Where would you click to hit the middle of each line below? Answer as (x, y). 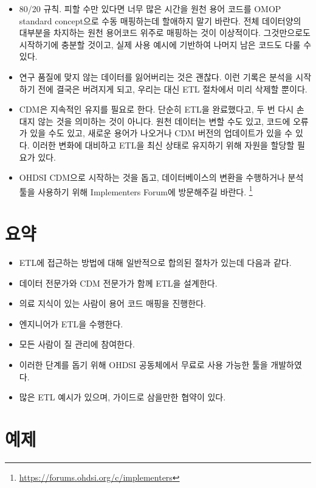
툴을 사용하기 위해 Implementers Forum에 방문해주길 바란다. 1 (136, 190)
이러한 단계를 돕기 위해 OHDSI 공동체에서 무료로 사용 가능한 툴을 (143, 365)
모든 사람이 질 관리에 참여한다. (77, 344)
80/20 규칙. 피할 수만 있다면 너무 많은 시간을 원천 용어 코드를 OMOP (150, 9)
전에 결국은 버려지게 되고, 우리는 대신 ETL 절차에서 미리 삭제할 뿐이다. (173, 89)
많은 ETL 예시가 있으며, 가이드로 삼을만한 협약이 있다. (122, 397)
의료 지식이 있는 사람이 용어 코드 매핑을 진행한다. (112, 303)
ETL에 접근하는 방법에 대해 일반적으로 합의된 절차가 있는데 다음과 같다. (155, 263)
